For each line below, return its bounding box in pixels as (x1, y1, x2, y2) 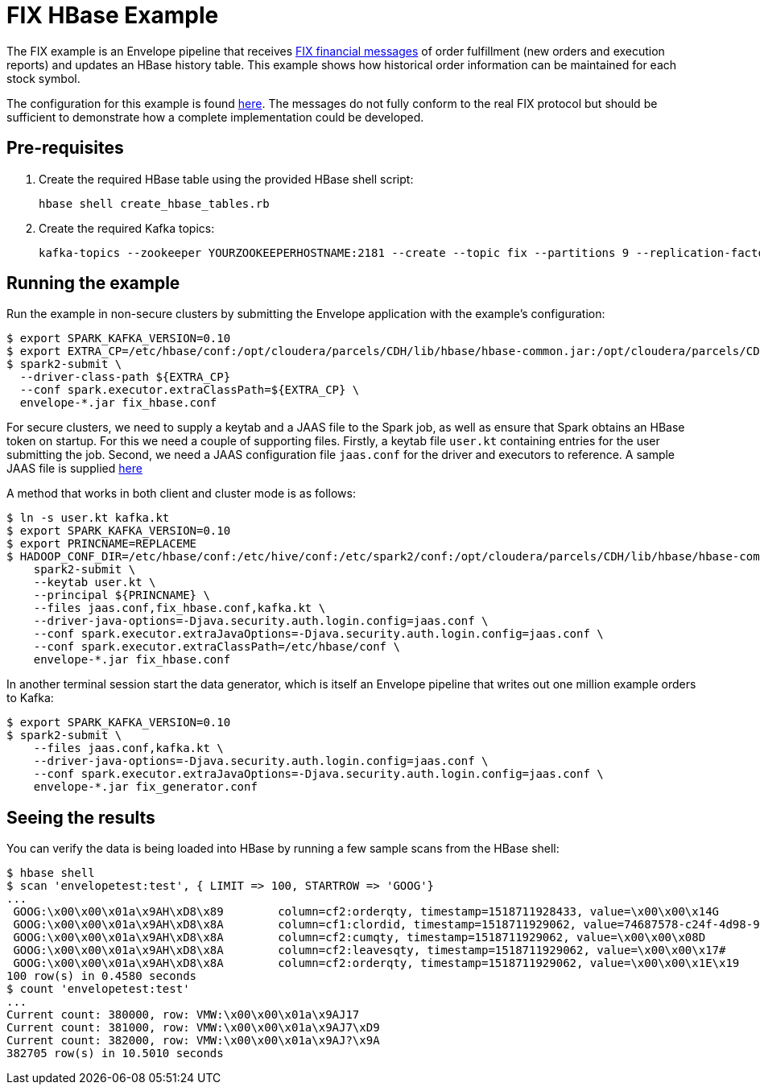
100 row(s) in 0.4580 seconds (6, 969, 197, 983)
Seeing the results (6, 807, 155, 828)
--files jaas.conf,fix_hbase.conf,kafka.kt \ (33, 601, 326, 615)
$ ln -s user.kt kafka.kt (6, 511, 170, 525)
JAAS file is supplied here (6, 461, 142, 476)
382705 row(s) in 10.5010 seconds (6, 1047, 224, 1060)
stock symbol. (6, 71, 81, 85)
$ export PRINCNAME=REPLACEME (6, 537, 197, 551)
